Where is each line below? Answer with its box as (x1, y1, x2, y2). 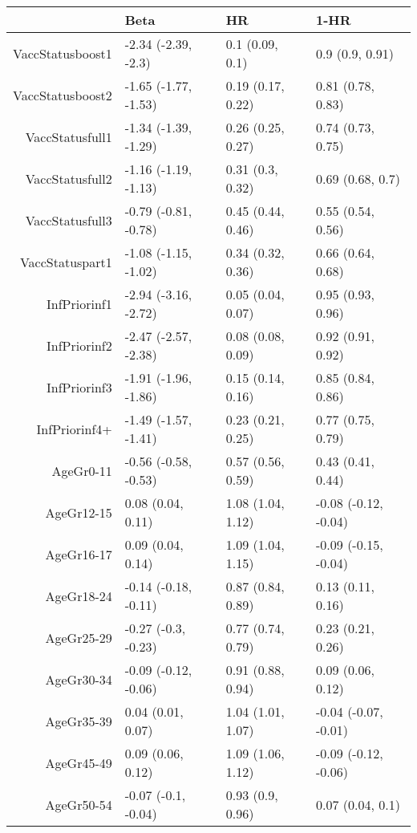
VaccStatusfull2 (25, 169, 112, 188)
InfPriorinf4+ (36, 419, 112, 438)
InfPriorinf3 (47, 377, 112, 396)
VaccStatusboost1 (13, 43, 112, 63)
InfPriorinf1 (47, 294, 112, 313)
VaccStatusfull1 (25, 127, 112, 146)
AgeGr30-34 (45, 669, 112, 689)
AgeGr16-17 (45, 544, 112, 563)
